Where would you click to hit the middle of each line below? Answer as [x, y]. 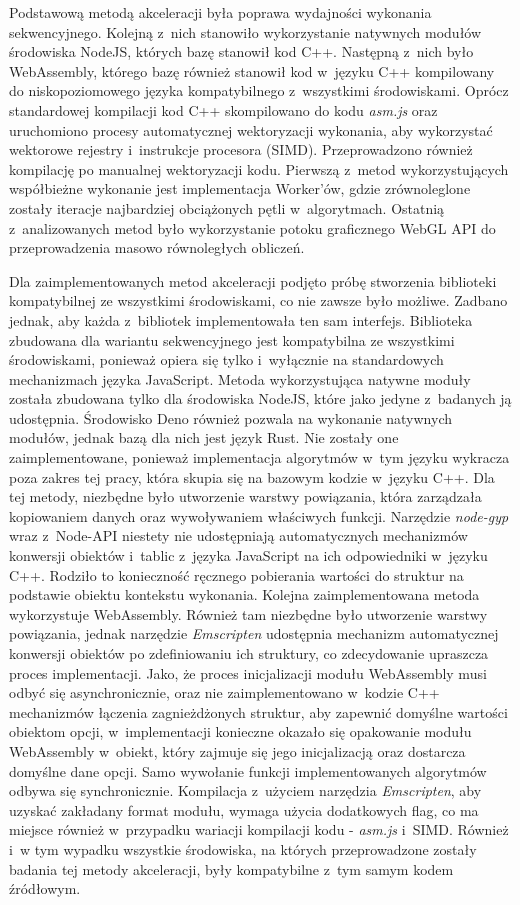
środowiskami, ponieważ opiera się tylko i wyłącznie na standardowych [226, 359]
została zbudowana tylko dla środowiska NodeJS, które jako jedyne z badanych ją [260, 398]
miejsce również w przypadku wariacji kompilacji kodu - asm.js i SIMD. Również [259, 829]
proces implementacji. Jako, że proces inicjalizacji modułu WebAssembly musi [248, 672]
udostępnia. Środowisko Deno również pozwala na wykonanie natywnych [231, 417]
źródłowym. [45, 888]
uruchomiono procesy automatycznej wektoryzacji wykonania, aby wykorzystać [251, 129]
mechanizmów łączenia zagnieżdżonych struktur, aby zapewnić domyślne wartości [258, 711]
